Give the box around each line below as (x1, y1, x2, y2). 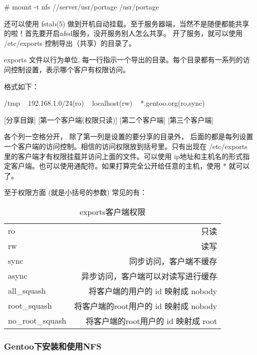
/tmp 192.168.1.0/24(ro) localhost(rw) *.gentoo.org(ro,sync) (4, 98, 205, 108)
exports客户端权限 (79, 205, 146, 217)
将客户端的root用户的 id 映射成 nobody (74, 300, 218, 312)
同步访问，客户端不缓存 (129, 255, 218, 267)
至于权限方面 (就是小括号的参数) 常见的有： (4, 187, 147, 197)
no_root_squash (8, 315, 66, 327)
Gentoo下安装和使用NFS (4, 340, 102, 352)
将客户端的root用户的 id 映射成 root (85, 315, 218, 327)
